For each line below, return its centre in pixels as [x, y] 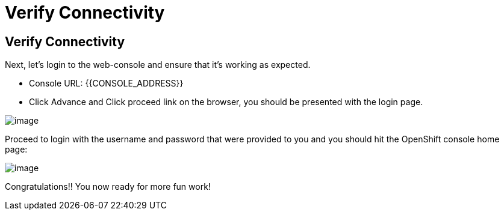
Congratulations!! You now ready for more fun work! [108, 187]
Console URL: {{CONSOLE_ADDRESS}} [106, 83]
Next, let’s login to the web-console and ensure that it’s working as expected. [158, 65]
